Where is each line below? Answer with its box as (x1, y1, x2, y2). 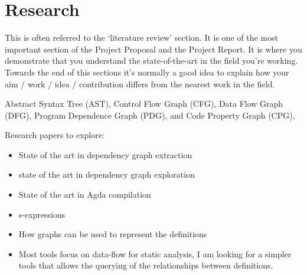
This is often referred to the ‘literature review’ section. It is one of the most (5, 31, 278, 44)
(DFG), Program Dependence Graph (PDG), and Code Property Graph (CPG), (5, 109, 295, 121)
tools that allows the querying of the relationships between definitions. (18, 259, 273, 271)
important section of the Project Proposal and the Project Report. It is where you (5, 42, 302, 55)
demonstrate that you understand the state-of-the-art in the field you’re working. (5, 54, 298, 67)
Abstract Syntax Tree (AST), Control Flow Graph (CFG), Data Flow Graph (5, 97, 283, 110)
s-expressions (18, 208, 66, 220)
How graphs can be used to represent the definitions (18, 228, 207, 240)
